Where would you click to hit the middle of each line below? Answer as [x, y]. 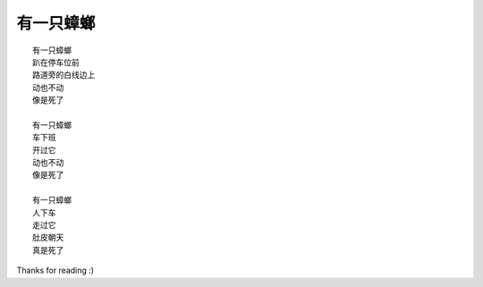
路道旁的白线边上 [64, 75]
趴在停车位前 [56, 62]
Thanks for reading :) [55, 270]
